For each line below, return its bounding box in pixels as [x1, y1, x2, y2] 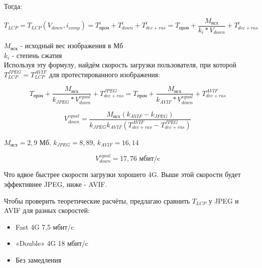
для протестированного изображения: [49, 69, 160, 79]
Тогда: [4, 1, 22, 11]
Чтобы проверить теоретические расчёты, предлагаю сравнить [4, 195, 190, 206]
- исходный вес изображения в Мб [20, 40, 123, 51]
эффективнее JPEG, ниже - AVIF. [4, 179, 107, 189]
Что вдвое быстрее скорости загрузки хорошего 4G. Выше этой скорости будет [4, 169, 241, 179]
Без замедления [15, 254, 61, 265]
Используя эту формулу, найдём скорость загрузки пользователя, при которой [4, 60, 236, 70]
